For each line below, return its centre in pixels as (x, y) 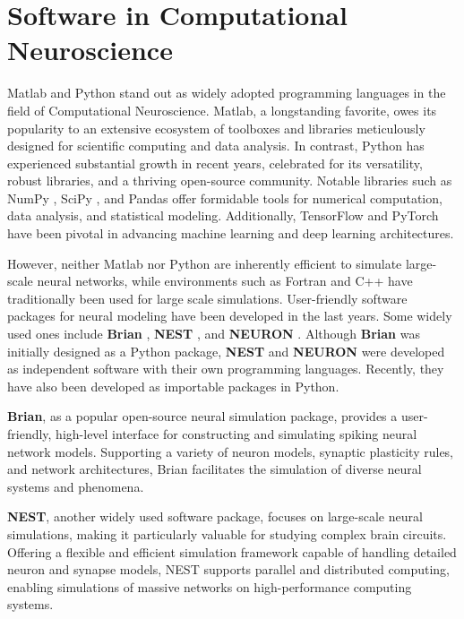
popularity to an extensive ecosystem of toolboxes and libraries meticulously (216, 128)
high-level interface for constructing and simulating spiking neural (236, 434)
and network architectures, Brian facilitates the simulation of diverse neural (215, 469)
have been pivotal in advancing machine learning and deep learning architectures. (231, 233)
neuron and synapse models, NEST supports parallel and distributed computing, (229, 569)
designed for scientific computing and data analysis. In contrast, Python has (216, 146)
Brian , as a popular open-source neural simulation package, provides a (202, 416)
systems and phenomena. (76, 486)
